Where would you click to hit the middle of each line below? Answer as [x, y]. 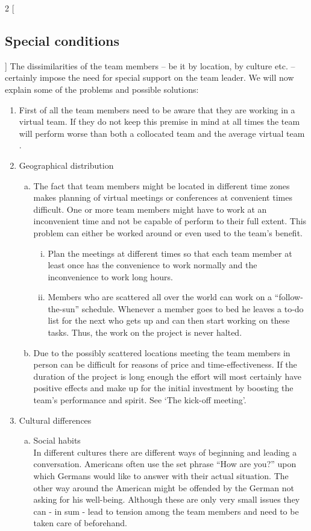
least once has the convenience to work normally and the [152, 265]
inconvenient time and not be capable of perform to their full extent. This [170, 221]
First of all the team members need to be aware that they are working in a [157, 109]
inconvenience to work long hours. [110, 276]
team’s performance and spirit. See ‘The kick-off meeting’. [140, 400]
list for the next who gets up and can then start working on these [169, 320]
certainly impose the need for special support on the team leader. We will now [149, 77]
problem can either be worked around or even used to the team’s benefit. [168, 232]
